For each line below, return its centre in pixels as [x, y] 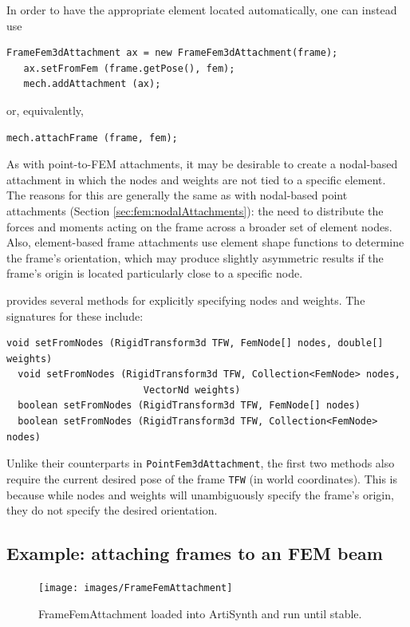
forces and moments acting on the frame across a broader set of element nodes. [199, 226]
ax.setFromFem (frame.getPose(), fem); [129, 68]
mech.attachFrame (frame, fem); [92, 138]
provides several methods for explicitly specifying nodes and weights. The [186, 300]
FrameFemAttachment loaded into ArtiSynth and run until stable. [200, 613]
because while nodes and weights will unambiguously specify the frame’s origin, [200, 494]
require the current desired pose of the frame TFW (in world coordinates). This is [202, 478]
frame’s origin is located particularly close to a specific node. [155, 273]
